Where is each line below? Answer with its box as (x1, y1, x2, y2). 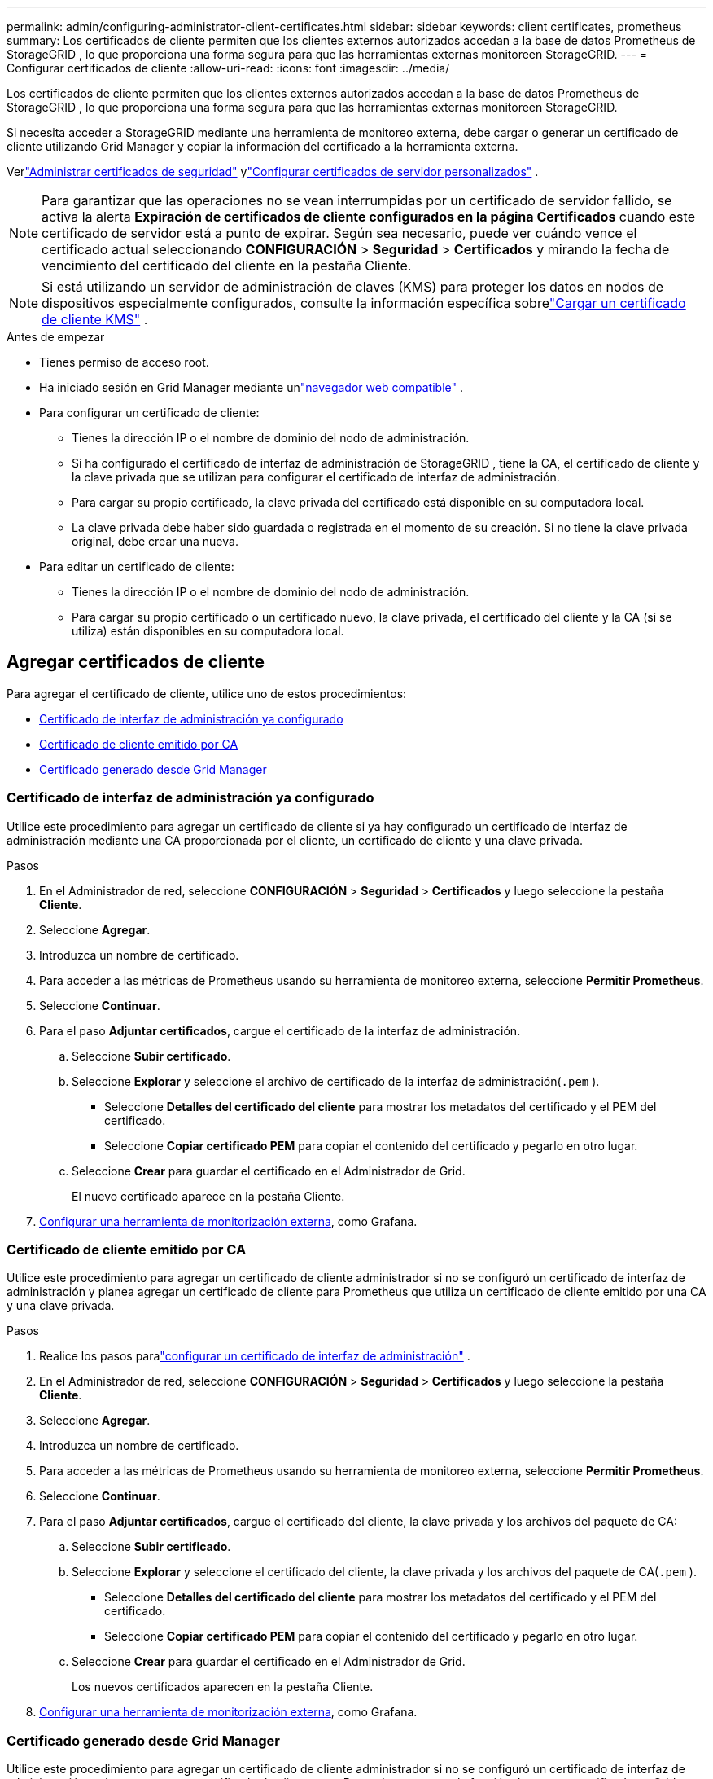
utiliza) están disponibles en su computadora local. (72, 624, 344, 638)
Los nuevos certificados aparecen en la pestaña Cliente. (72, 1680, 374, 1694)
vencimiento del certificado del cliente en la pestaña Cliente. (42, 257, 412, 274)
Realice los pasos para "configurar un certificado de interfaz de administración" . (39, 1349, 470, 1364)
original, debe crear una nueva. (72, 534, 238, 548)
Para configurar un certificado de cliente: (39, 406, 260, 419)
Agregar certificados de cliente (7, 652, 265, 673)
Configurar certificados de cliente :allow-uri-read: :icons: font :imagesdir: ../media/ (7, 61, 450, 75)
